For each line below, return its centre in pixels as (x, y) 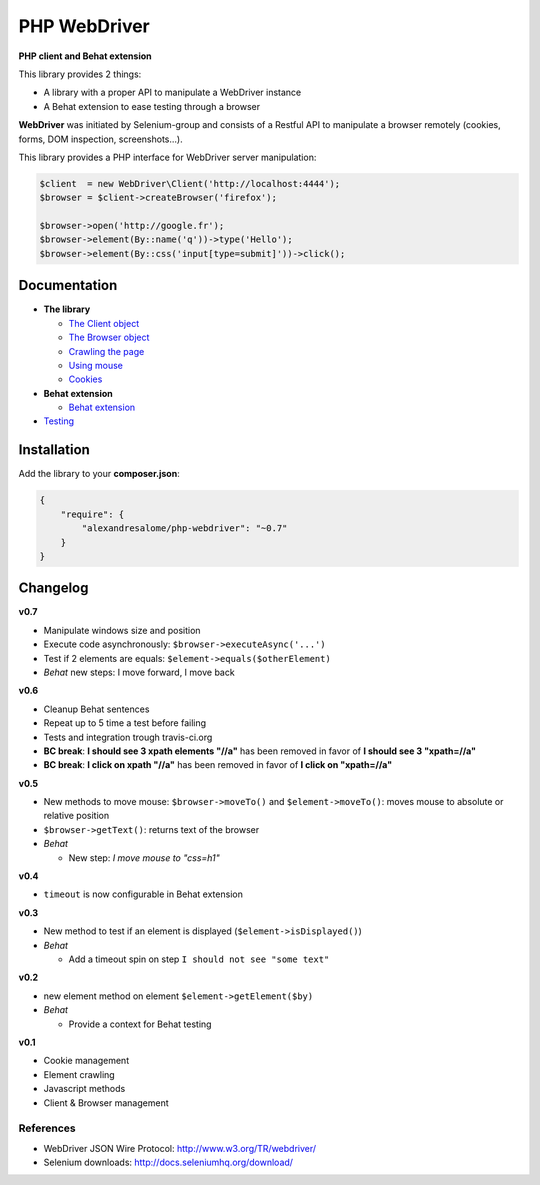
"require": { (92, 514)
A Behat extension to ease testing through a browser (151, 106)
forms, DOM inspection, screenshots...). (101, 139)
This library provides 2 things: (80, 74)
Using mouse (96, 365)
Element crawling (79, 1074)
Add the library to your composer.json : (99, 474)
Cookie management (86, 1061)
